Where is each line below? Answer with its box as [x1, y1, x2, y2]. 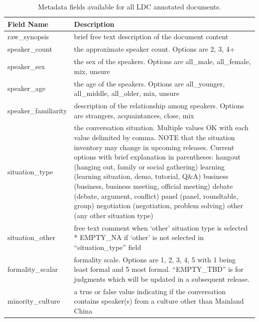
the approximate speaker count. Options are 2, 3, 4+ [74, 44, 235, 54]
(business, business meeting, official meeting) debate [74, 181, 233, 191]
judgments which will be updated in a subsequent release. [74, 273, 250, 284]
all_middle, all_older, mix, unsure [74, 88, 179, 98]
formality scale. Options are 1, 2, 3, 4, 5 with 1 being [74, 254, 236, 264]
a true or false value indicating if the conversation [74, 286, 226, 296]
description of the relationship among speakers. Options [74, 100, 244, 110]
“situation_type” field [74, 241, 141, 252]
